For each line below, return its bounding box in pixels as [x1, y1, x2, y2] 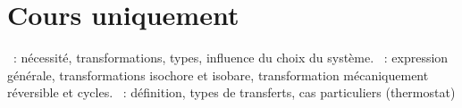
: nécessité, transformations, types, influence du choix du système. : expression [13, 48, 449, 67]
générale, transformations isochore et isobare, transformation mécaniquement [7, 65, 429, 84]
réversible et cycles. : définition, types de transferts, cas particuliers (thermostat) [7, 83, 456, 102]
